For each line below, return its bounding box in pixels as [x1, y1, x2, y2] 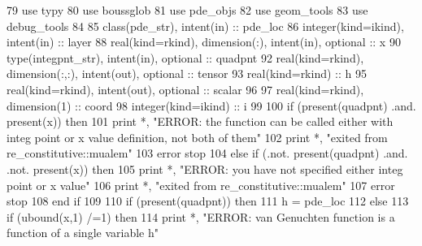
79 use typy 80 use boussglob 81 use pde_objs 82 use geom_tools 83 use [7, 2, 368, 18]
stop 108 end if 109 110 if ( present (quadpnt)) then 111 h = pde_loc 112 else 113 [7, 192, 409, 209]
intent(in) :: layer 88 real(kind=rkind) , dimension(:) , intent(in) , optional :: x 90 [7, 33, 401, 50]
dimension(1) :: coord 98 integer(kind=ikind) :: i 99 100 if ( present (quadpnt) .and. [7, 97, 416, 114]
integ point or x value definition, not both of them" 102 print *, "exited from [7, 128, 388, 145]
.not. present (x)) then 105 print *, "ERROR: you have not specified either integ [7, 160, 403, 177]
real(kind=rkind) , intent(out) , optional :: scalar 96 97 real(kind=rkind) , [7, 80, 364, 97]
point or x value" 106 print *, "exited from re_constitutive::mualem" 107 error [7, 176, 395, 193]
